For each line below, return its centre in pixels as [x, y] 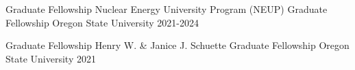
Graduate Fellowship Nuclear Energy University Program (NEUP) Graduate [167, 9]
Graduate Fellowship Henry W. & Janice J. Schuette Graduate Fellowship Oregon [177, 45]
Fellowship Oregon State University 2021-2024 [102, 22]
